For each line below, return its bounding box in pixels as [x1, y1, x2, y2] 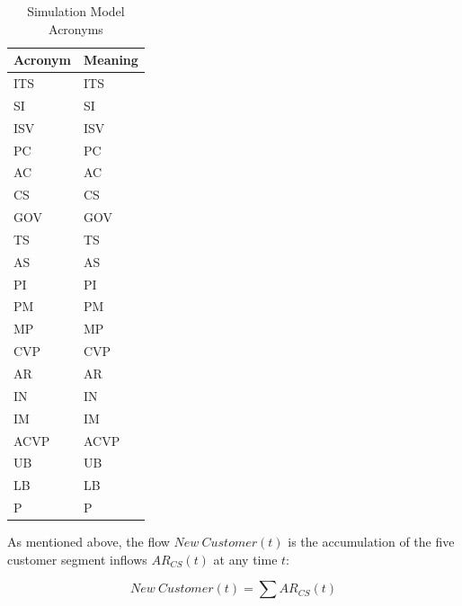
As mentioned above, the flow [7, 532, 170, 551]
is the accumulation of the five [288, 532, 455, 551]
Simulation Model [27, 2, 125, 20]
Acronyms [49, 19, 103, 38]
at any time [213, 549, 278, 568]
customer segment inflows [7, 549, 147, 568]
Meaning [83, 50, 138, 69]
